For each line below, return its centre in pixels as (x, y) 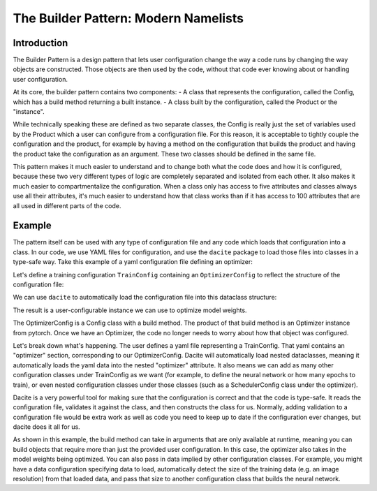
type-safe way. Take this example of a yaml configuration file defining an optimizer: (133, 262)
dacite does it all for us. (46, 427)
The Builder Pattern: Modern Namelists (128, 18)
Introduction (40, 43)
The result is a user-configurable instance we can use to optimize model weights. (130, 310)
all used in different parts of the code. (67, 205)
